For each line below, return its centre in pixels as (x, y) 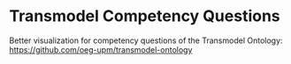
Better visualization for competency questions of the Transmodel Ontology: (146, 40)
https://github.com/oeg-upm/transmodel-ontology (101, 49)
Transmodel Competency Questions (145, 16)
